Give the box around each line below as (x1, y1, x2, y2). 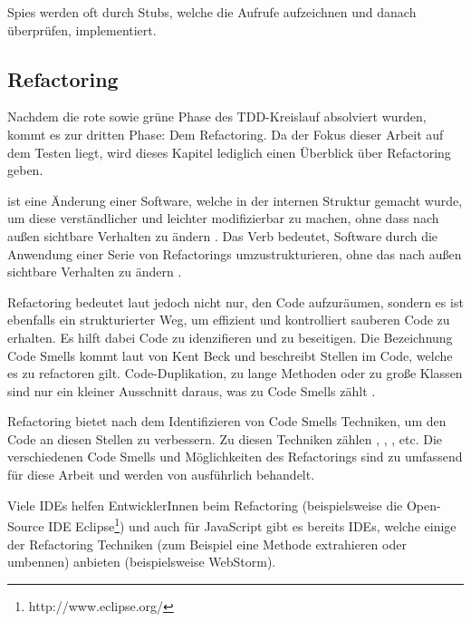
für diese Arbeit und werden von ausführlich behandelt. (7, 465, 315, 484)
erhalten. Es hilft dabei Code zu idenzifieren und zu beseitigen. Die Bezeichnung (7, 327, 453, 346)
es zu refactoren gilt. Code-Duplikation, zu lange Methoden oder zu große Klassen (7, 364, 463, 383)
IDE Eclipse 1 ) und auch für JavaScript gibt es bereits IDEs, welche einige (48, 514, 457, 535)
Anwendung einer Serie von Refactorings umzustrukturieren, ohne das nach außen (7, 244, 462, 263)
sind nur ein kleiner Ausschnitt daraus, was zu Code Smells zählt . (7, 381, 376, 400)
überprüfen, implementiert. (7, 20, 157, 39)
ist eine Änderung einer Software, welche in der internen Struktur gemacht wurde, (7, 190, 463, 209)
